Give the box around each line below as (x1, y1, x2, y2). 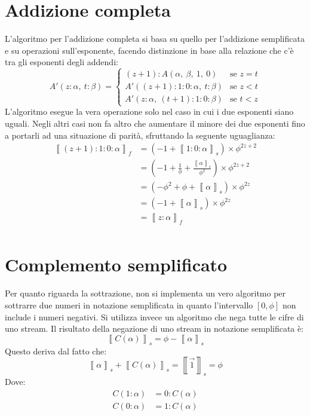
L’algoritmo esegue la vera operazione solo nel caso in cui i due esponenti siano (5, 105, 294, 118)
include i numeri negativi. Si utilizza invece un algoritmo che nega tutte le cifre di (5, 310, 304, 323)
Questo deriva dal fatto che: (5, 344, 107, 357)
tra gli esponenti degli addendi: (5, 56, 118, 68)
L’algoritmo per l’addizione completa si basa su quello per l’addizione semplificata (5, 32, 305, 45)
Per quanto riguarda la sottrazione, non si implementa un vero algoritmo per (5, 287, 286, 299)
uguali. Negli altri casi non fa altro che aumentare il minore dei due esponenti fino (5, 117, 305, 130)
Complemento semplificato (5, 252, 228, 277)
